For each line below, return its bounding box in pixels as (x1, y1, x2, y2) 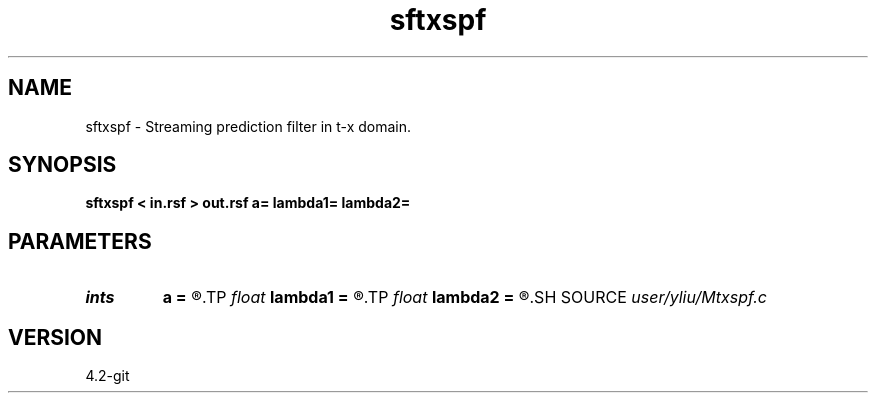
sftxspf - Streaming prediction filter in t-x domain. (85, 117, 412, 135)
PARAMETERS (8, 228, 152, 254)
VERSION (8, 324, 103, 350)
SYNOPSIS (8, 152, 117, 178)
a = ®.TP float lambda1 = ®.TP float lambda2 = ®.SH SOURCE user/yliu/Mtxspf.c (162, 287, 767, 308)
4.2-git (85, 367, 130, 385)
